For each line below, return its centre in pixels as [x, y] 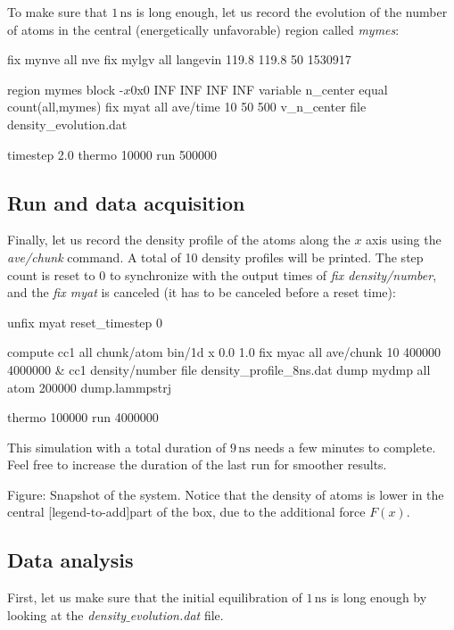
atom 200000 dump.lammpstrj [90, 387]
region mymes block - [66, 89]
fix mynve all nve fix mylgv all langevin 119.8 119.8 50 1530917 [179, 59]
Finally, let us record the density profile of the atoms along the [179, 240]
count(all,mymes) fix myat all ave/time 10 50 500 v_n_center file [187, 107]
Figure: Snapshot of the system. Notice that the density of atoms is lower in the [226, 494]
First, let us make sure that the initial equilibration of [155, 597]
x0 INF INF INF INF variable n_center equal [262, 89]
